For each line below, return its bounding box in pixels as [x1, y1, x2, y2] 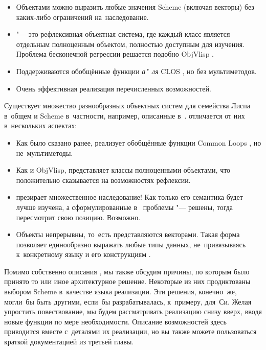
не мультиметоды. [16, 147, 73, 158]
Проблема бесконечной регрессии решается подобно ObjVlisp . [16, 49, 214, 59]
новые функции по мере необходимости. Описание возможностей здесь [4, 316, 227, 326]
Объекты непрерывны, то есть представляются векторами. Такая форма [16, 229, 240, 240]
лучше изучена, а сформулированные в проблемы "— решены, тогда [16, 201, 233, 212]
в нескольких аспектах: [4, 120, 77, 131]
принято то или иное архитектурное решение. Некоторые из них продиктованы [4, 276, 251, 287]
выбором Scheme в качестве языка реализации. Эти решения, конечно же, [4, 286, 237, 297]
